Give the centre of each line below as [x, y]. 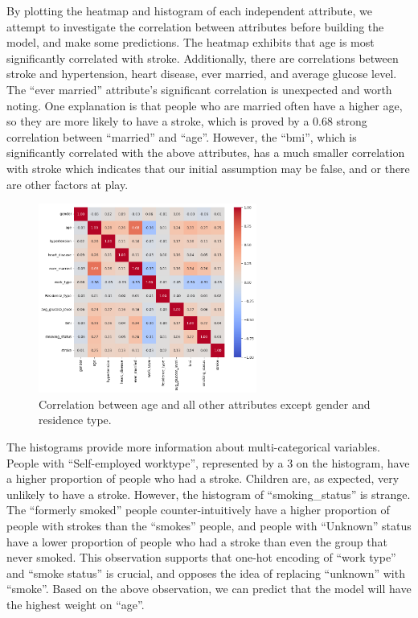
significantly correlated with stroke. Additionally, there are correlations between [203, 58]
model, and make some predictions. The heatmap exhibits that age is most [191, 42]
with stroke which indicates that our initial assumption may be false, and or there [208, 168]
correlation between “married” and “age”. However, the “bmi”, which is [182, 136]
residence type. [75, 420]
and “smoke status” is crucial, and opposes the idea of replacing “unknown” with [206, 573]
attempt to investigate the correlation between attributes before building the [195, 26]
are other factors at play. [68, 184]
